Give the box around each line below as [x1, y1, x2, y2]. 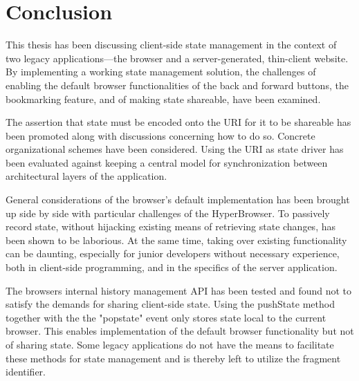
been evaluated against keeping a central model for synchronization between [6, 155, 328, 169]
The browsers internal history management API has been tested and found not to [6, 283, 352, 297]
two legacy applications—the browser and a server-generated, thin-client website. [6, 50, 349, 65]
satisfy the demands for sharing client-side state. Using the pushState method [6, 297, 335, 311]
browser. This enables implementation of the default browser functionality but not [6, 324, 354, 338]
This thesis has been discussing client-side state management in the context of [6, 37, 337, 52]
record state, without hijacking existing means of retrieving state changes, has [6, 219, 335, 234]
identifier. [6, 364, 46, 379]
